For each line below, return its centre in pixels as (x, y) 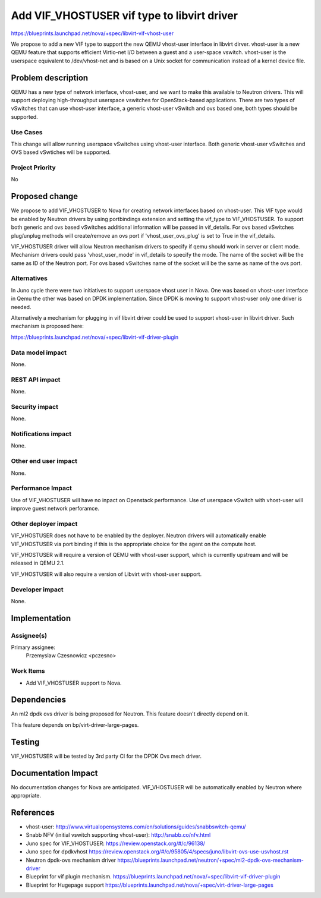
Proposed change (45, 196)
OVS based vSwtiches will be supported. (61, 152)
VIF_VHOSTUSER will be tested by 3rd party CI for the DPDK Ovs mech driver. (106, 756)
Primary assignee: (33, 647)
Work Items (28, 671)
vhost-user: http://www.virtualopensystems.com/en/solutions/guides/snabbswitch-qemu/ (136, 827)
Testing (25, 742)
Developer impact (37, 590)
